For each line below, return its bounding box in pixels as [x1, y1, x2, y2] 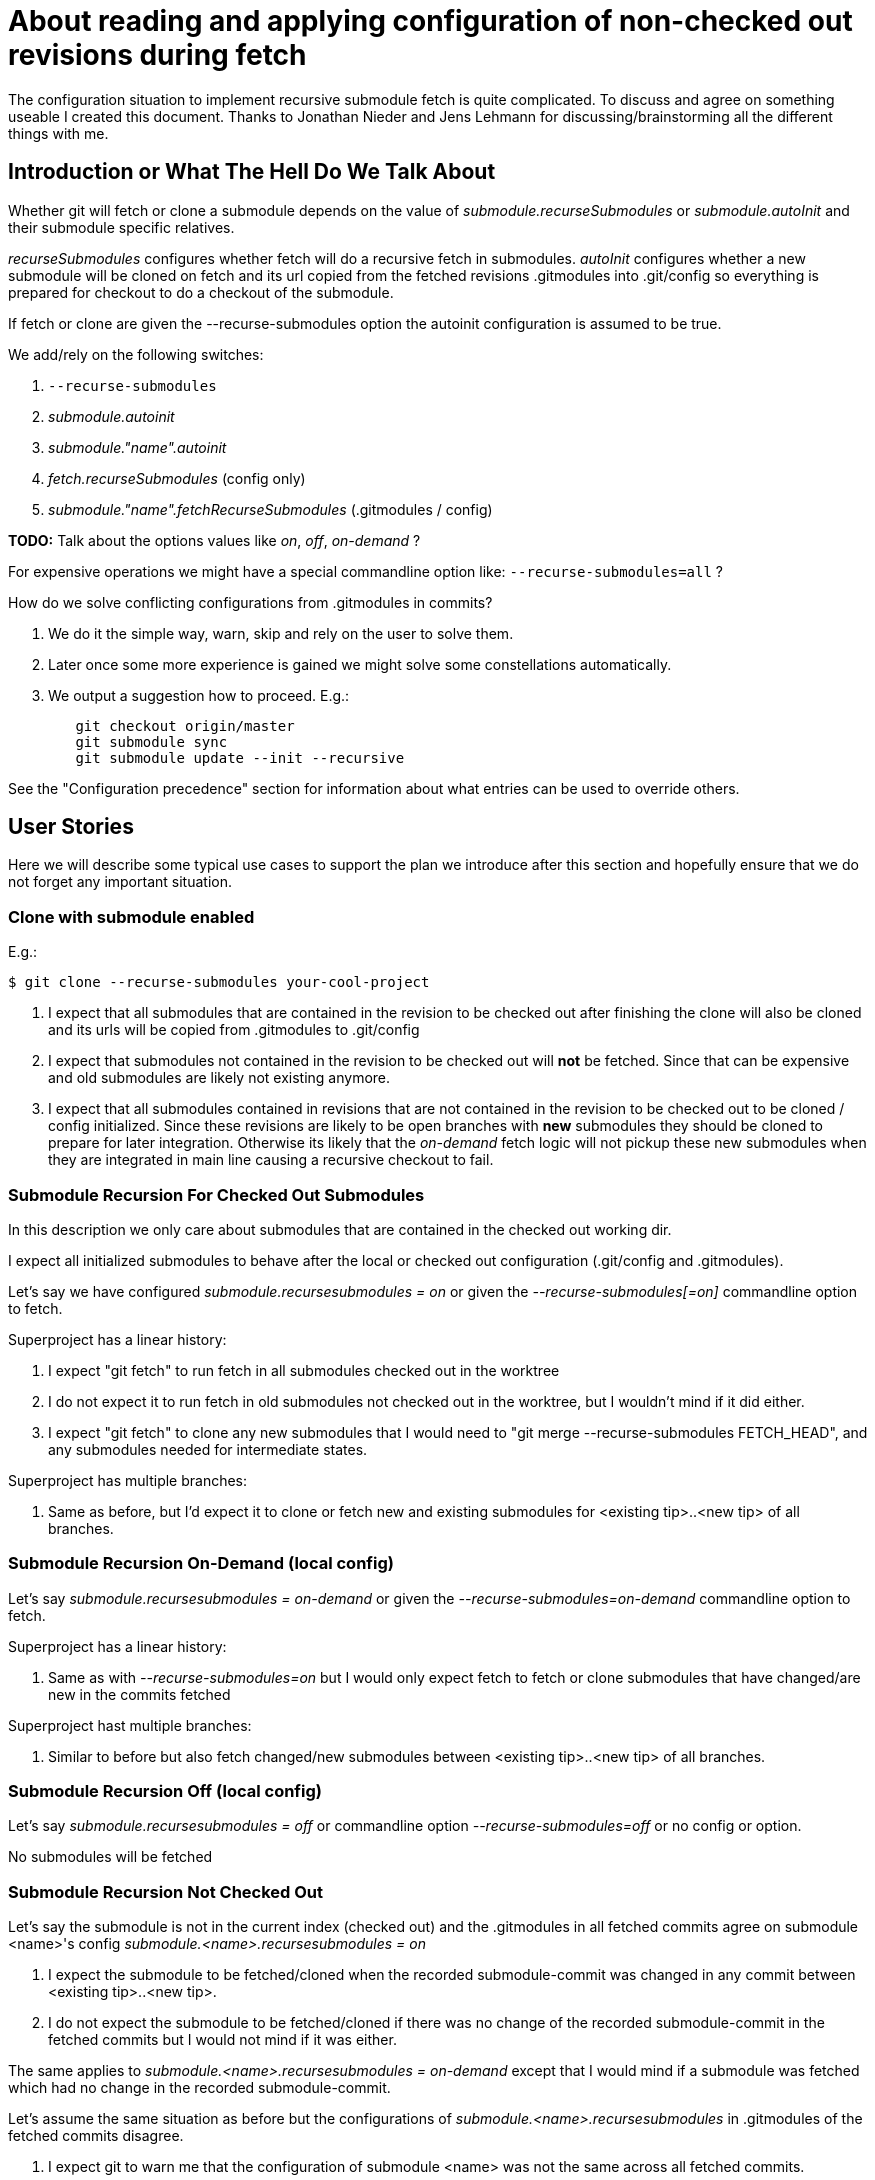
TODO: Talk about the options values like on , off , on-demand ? [8, 531, 421, 549]
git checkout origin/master [75, 717, 295, 734]
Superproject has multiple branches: [8, 1471, 248, 1489]
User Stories [8, 814, 134, 840]
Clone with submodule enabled [8, 906, 255, 927]
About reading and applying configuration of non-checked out [8, 4, 853, 38]
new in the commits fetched [48, 1685, 231, 1703]
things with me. [8, 124, 109, 142]
